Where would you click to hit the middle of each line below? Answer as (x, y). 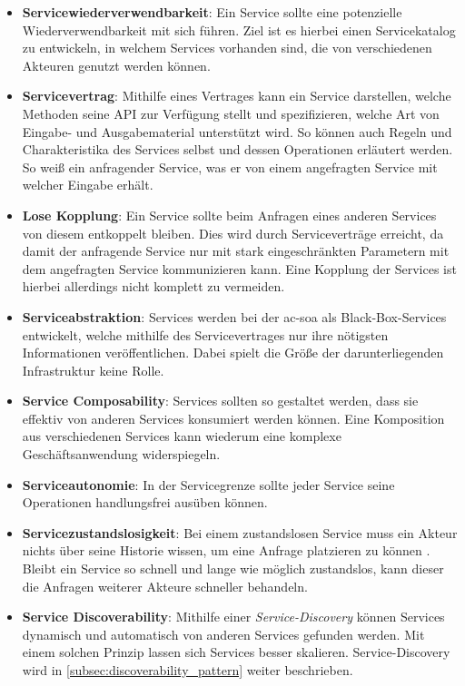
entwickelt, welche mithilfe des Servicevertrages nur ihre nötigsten (205, 334)
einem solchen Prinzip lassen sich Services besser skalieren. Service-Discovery (236, 652)
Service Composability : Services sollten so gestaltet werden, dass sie (220, 401)
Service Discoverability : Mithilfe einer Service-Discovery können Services (233, 617)
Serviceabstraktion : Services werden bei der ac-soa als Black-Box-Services (234, 316)
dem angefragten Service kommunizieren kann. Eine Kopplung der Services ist (239, 268)
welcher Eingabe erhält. (88, 185)
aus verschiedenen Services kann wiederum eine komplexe (182, 436)
